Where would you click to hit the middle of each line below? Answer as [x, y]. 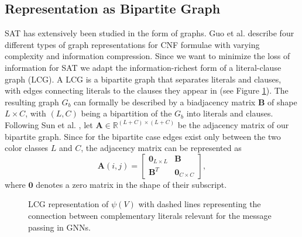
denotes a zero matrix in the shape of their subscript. [131, 184]
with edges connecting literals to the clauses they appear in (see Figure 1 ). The [147, 90]
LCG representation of [68, 204]
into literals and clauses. [230, 113]
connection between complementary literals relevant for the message [150, 215]
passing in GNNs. [59, 227]
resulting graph [32, 102]
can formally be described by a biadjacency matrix [165, 102]
